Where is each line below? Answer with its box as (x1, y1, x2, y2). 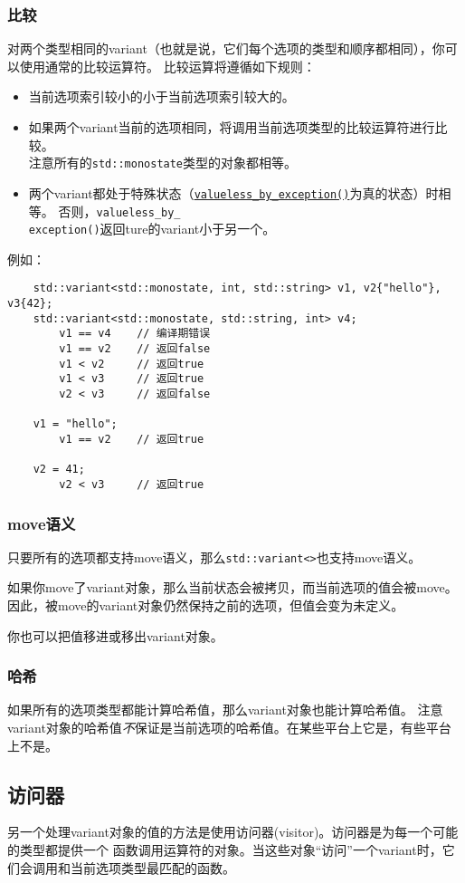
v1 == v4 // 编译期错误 (59, 327, 211, 341)
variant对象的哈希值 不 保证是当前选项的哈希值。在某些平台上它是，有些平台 (7, 718, 451, 737)
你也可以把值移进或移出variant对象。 (7, 626, 223, 645)
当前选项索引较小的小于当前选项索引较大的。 (28, 87, 295, 106)
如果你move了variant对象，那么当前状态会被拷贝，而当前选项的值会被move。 (7, 578, 458, 597)
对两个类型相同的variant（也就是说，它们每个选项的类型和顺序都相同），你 (7, 39, 445, 58)
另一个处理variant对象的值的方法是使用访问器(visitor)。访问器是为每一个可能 (7, 822, 459, 841)
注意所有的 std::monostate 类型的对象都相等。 (28, 153, 298, 172)
